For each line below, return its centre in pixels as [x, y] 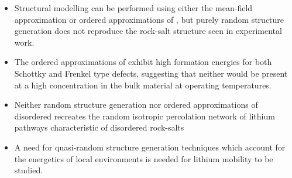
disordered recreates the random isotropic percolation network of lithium [145, 116]
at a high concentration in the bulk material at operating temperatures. [143, 85]
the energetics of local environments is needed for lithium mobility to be [144, 158]
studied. [29, 170]
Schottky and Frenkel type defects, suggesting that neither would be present [151, 73]
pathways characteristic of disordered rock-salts [99, 127]
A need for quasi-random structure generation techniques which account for [150, 147]
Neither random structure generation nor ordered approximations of [136, 105]
